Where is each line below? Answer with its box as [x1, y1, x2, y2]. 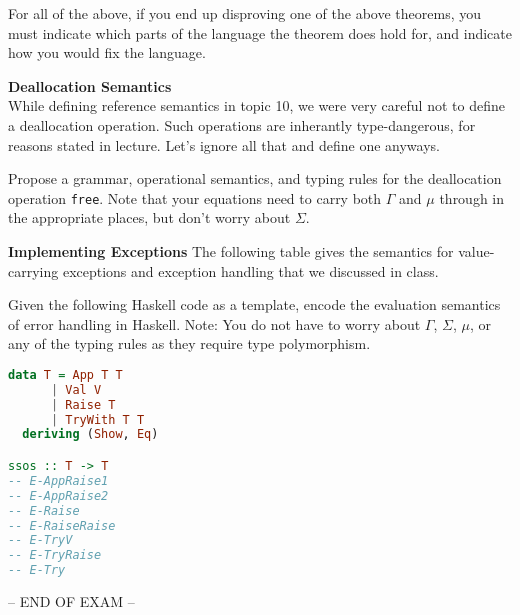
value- [458, 241, 495, 261]
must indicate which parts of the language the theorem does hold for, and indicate [8, 22, 512, 43]
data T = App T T [8, 367, 123, 382]
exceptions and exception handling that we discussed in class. [62, 260, 439, 281]
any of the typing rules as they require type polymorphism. [8, 333, 371, 354]
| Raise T [50, 397, 116, 412]
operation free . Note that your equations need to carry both [8, 187, 382, 208]
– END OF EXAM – [8, 591, 135, 611]
